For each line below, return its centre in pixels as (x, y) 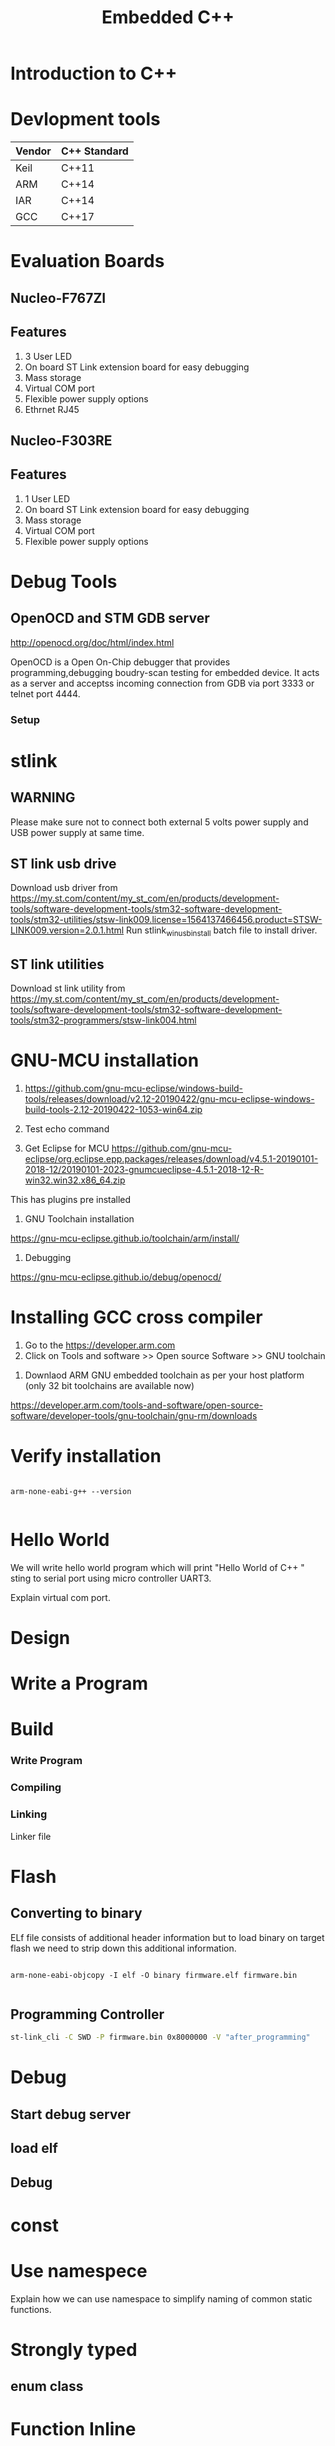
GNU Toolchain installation (79, 1219)
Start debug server (71, 2114)
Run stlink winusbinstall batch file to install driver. (222, 931)
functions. (31, 2309)
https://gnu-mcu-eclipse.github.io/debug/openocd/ (116, 1277)
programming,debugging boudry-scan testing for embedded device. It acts (165, 672)
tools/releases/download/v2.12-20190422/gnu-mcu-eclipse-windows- (169, 1099)
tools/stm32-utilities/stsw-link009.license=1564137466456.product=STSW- (166, 920)
